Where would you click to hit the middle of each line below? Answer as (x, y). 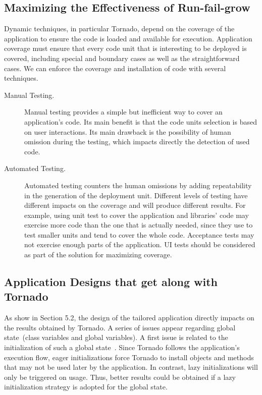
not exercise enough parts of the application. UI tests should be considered (140, 244)
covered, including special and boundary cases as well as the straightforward (122, 58)
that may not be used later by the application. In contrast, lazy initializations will (131, 367)
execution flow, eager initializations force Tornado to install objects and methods (129, 357)
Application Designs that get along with (111, 282)
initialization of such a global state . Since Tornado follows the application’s (122, 347)
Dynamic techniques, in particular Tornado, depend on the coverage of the (119, 29)
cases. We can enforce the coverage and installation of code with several (115, 68)
